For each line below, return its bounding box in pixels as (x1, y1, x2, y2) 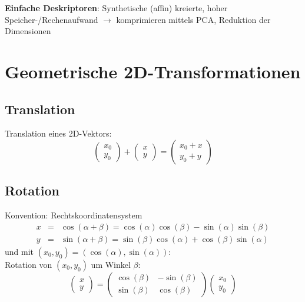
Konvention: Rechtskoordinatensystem (5, 209, 142, 221)
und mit (5, 245, 34, 257)
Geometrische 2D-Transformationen (5, 59, 301, 83)
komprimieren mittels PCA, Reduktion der (116, 13, 271, 25)
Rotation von (5, 258, 52, 270)
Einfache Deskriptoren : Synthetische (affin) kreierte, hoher (5, 2, 228, 14)
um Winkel (91, 258, 131, 270)
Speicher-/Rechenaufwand (5, 13, 98, 25)
